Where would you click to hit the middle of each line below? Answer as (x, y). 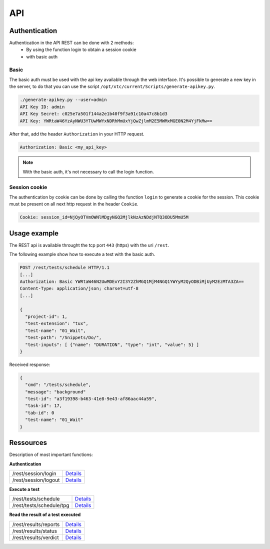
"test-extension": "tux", (57, 323)
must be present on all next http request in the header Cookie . (74, 204)
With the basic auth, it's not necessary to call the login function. (88, 171)
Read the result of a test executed (45, 514)
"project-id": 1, (46, 317)
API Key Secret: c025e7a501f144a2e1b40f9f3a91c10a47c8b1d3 (93, 114)
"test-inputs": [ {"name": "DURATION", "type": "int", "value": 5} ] (112, 344)
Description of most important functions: (51, 454)
